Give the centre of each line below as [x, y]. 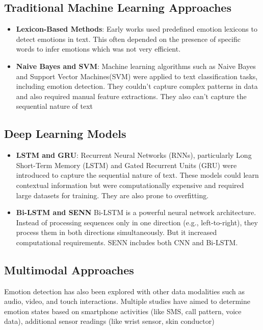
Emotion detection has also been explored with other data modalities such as [124, 291]
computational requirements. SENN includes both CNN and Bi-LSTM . [127, 242]
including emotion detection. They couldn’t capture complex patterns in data [137, 86]
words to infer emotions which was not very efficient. [98, 49]
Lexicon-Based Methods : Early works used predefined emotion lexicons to [137, 29]
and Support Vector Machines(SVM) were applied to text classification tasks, [137, 76]
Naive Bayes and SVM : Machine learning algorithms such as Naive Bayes [136, 66]
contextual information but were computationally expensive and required [130, 185]
